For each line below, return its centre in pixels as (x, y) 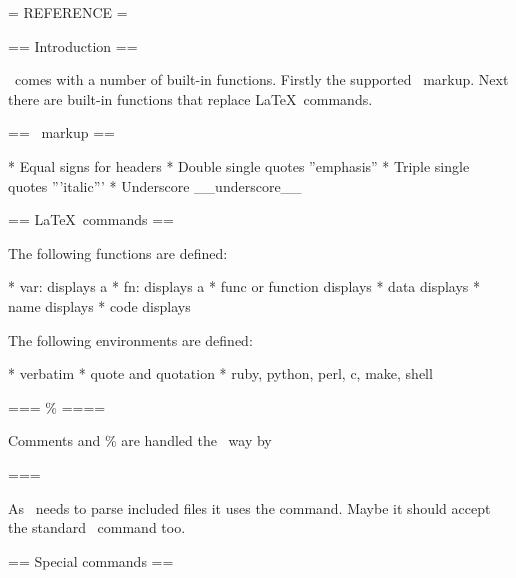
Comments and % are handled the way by (140, 440)
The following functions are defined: (118, 252)
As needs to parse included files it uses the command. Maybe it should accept (249, 507)
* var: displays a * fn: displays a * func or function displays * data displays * (244, 286)
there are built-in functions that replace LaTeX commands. (190, 98)
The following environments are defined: (130, 339)
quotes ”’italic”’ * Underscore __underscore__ (155, 185)
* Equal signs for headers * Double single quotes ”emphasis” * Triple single (239, 165)
